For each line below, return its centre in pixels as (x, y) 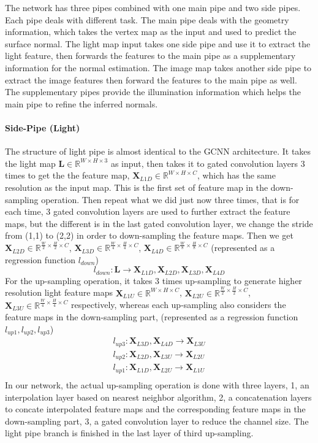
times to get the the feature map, (67, 175)
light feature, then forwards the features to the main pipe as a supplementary (150, 56)
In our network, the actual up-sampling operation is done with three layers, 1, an (157, 384)
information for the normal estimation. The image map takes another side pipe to (158, 67)
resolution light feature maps (59, 292)
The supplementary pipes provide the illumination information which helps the (153, 92)
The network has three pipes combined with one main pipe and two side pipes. (153, 7)
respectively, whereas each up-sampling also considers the (179, 305)
